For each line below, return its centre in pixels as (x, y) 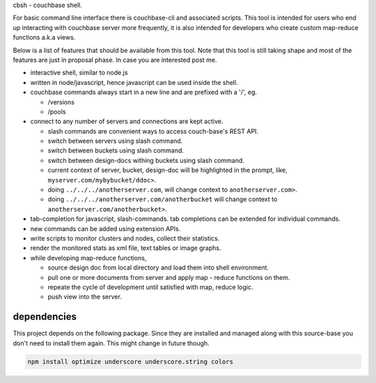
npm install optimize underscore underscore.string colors (130, 361)
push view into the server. (85, 297)
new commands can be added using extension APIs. (105, 228)
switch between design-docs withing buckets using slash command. (146, 160)
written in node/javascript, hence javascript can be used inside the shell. (134, 82)
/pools (57, 111)
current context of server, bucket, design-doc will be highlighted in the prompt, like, (168, 170)
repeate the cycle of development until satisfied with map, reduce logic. (150, 287)
